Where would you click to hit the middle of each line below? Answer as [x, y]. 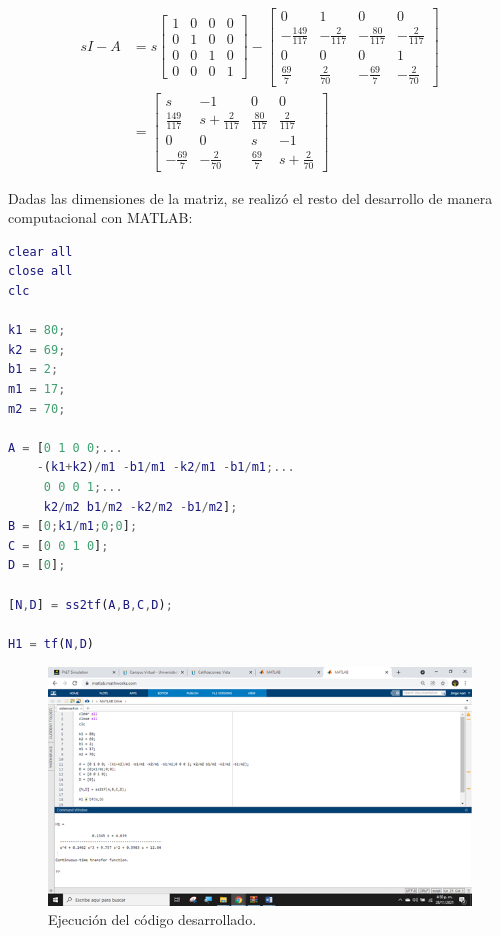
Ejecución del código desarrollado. [152, 919]
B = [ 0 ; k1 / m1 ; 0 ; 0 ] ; [73, 526]
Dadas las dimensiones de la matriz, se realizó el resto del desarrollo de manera [250, 197]
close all [40, 271]
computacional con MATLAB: [100, 217]
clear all [40, 251]
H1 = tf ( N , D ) [51, 643]
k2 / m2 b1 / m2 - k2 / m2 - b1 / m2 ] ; [140, 506]
